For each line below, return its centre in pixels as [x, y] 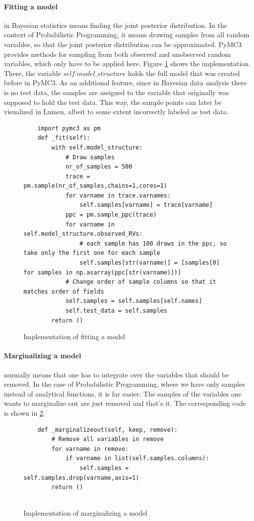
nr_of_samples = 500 [99, 167]
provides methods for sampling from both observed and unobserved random [117, 54]
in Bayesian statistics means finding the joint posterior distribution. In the [115, 25]
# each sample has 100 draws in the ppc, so [153, 243]
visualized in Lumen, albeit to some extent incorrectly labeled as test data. [116, 112]
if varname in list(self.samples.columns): [137, 459]
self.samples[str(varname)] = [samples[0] [150, 263]
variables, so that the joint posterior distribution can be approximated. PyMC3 [123, 44]
